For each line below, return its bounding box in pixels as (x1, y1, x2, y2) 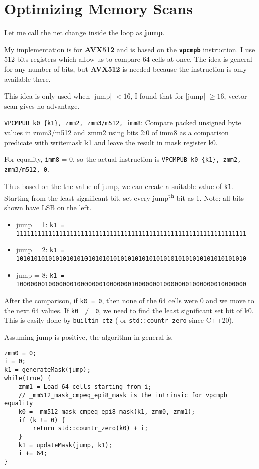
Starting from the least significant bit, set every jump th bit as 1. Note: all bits (4, 191, 244, 203)
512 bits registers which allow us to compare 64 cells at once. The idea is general (4, 54, 252, 64)
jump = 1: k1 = (16, 219, 64, 229)
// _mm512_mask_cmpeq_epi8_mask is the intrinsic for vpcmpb (18, 391, 227, 399)
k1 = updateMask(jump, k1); (18, 441, 112, 449)
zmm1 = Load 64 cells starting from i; (18, 383, 152, 391)
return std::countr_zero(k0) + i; (33, 425, 148, 432)
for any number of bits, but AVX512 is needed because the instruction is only (4, 63, 247, 74)
